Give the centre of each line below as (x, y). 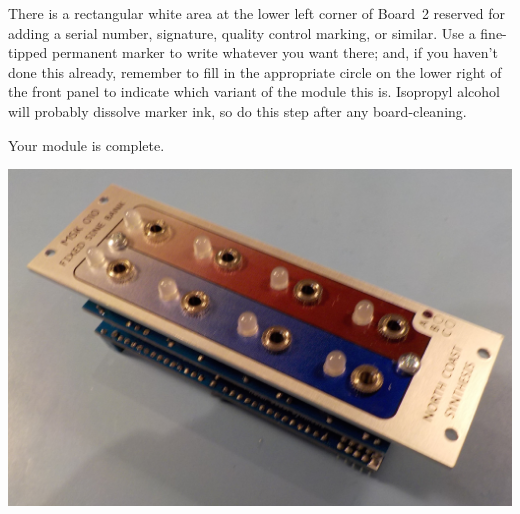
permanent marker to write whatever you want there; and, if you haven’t (274, 52)
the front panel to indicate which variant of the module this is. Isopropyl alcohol (254, 91)
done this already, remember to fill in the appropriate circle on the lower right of (255, 71)
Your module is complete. (86, 144)
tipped (28, 52)
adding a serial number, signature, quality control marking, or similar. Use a (242, 32)
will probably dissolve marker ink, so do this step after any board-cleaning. (237, 110)
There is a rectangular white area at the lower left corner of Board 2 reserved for (256, 13)
